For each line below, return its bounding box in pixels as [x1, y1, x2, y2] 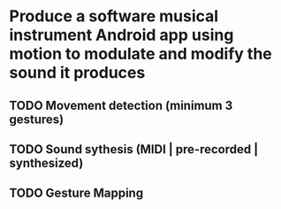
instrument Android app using [9, 25, 234, 45]
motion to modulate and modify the [9, 44, 272, 64]
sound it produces [9, 63, 146, 83]
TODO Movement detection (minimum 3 [9, 97, 233, 112]
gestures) [9, 112, 65, 127]
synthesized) [9, 155, 84, 170]
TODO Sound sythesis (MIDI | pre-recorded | [9, 142, 259, 157]
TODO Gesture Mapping [9, 186, 144, 201]
